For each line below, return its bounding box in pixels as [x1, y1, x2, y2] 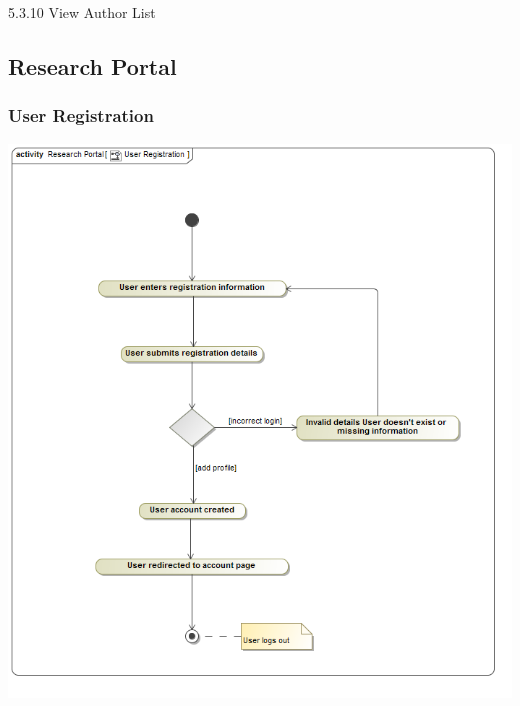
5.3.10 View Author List [8, 2, 156, 22]
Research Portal [8, 50, 177, 81]
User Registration [8, 103, 154, 128]
